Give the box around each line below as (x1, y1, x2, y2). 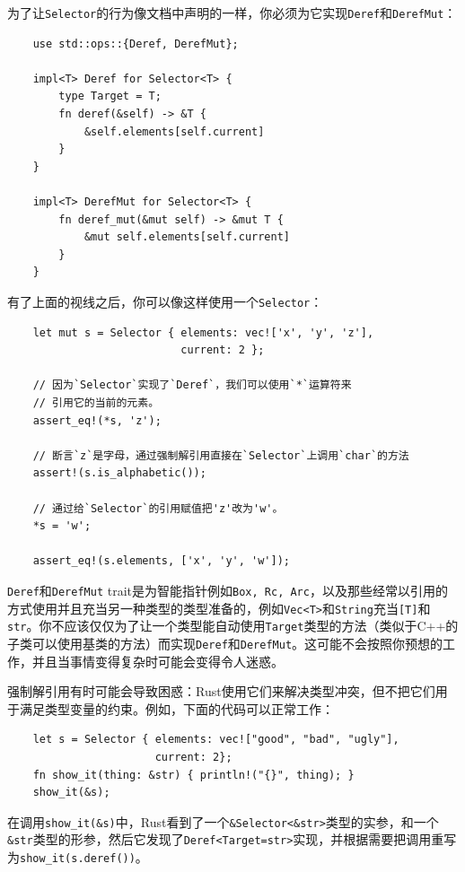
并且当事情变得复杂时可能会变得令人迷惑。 (31, 651, 284, 670)
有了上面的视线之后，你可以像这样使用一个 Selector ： (7, 292, 323, 310)
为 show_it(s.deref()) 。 (7, 848, 148, 867)
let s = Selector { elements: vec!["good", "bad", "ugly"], (32, 733, 399, 746)
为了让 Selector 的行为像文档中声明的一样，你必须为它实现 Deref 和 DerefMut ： (7, 4, 457, 22)
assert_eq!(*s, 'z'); (32, 414, 162, 427)
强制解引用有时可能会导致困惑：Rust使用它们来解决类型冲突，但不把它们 (7, 682, 435, 701)
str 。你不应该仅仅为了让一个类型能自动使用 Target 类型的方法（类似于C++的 (7, 616, 459, 635)
